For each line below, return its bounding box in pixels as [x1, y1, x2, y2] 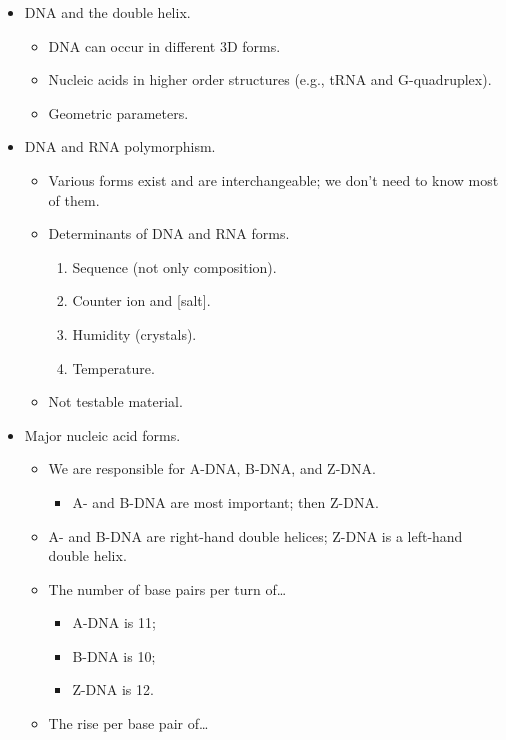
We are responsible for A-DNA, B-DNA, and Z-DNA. [48, 458, 376, 479]
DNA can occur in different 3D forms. [48, 35, 281, 56]
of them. [48, 189, 100, 210]
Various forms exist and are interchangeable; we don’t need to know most [48, 169, 499, 190]
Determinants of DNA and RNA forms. [48, 223, 290, 244]
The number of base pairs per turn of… [48, 578, 287, 599]
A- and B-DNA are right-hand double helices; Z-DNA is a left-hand [48, 525, 463, 546]
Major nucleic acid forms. [24, 424, 181, 445]
